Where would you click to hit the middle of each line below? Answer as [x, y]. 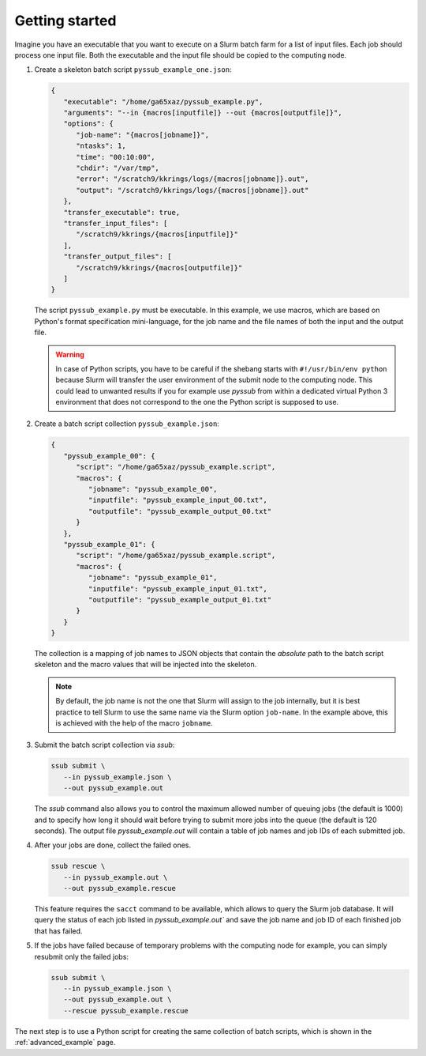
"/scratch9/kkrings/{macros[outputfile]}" [159, 268]
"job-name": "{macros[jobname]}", [142, 135]
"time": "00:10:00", [116, 157]
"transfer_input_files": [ [116, 223]
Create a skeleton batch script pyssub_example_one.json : [133, 70]
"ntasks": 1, [101, 146]
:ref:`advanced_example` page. [65, 1043]
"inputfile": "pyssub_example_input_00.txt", [177, 500]
